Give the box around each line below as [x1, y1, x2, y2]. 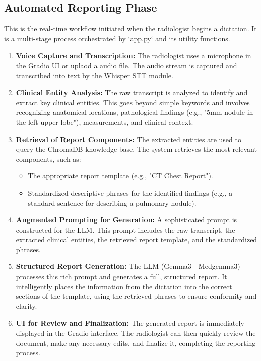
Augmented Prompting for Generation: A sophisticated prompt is [16, 214, 237, 225]
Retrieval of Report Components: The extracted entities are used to [16, 133, 241, 144]
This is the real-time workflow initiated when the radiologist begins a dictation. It [4, 23, 257, 34]
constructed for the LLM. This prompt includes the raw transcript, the [16, 224, 235, 235]
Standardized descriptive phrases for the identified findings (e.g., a [28, 187, 233, 198]
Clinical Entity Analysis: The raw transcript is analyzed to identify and [16, 87, 248, 98]
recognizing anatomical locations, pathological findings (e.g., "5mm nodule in [16, 107, 253, 117]
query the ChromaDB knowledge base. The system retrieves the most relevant [16, 144, 257, 154]
